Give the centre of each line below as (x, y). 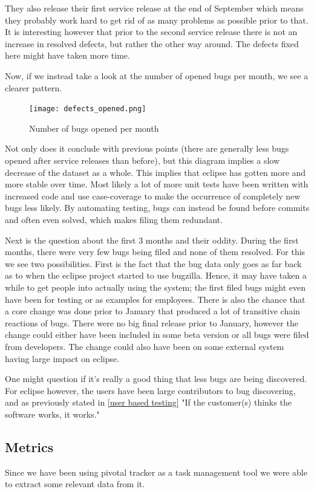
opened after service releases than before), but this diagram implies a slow (142, 160)
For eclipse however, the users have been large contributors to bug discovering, (150, 390)
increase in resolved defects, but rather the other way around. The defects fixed (152, 43)
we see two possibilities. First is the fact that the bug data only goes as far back (153, 263)
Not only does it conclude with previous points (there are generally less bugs (147, 148)
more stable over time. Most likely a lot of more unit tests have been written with (157, 184)
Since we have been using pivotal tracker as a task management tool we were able (156, 472)
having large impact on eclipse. (62, 358)
